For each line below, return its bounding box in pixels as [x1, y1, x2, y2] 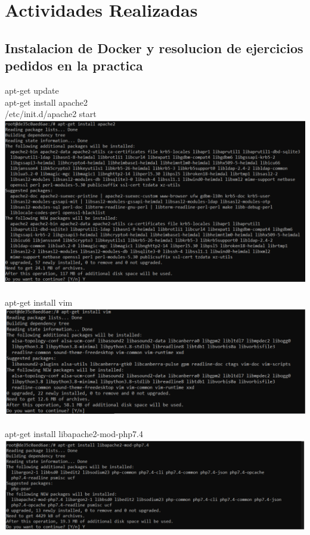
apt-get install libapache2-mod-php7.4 [5, 428, 143, 440]
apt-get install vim [5, 296, 73, 308]
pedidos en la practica [5, 56, 143, 75]
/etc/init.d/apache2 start [5, 107, 97, 120]
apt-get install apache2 [5, 96, 88, 108]
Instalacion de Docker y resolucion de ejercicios [5, 38, 303, 57]
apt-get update [5, 84, 59, 96]
